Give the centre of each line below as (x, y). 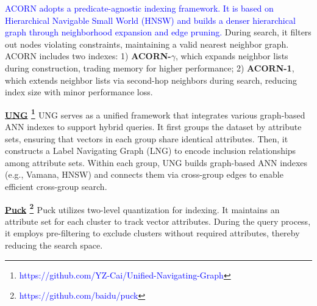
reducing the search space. (54, 245)
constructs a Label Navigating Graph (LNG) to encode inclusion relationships (151, 151)
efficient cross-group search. (56, 186)
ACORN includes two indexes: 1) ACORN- (88, 56)
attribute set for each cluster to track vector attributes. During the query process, (158, 221)
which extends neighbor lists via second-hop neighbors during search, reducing (151, 80)
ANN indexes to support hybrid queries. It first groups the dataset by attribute (153, 126)
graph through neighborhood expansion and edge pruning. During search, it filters (158, 32)
